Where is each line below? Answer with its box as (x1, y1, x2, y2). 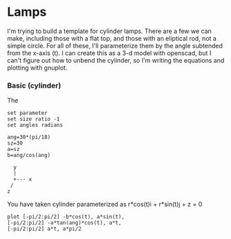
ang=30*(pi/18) (7, 134, 51, 141)
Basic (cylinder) (7, 81, 61, 90)
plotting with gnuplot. (7, 63, 68, 72)
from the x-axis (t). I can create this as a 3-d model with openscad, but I (7, 49, 212, 57)
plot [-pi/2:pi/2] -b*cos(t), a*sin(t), (7, 214, 125, 220)
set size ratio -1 (7, 116, 60, 123)
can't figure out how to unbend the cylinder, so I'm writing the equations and (7, 56, 225, 64)
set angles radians (7, 122, 63, 129)
